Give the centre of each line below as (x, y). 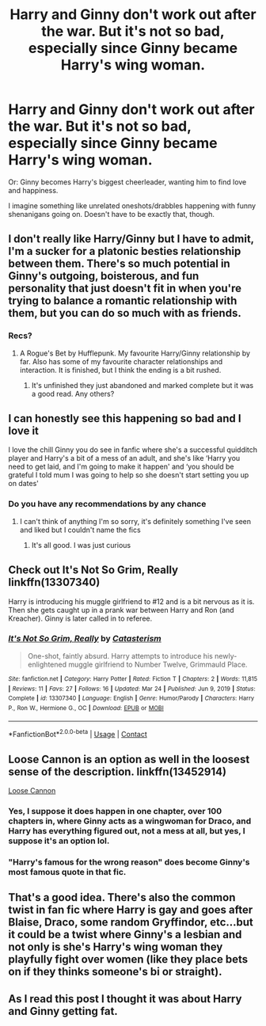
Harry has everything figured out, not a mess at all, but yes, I (127, 830)
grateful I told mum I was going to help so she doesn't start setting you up (129, 475)
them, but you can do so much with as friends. (125, 313)
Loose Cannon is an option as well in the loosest (129, 759)
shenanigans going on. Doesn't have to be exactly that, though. (112, 214)
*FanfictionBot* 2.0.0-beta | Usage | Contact (78, 734)
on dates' (24, 484)
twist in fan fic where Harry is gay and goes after (131, 910)
